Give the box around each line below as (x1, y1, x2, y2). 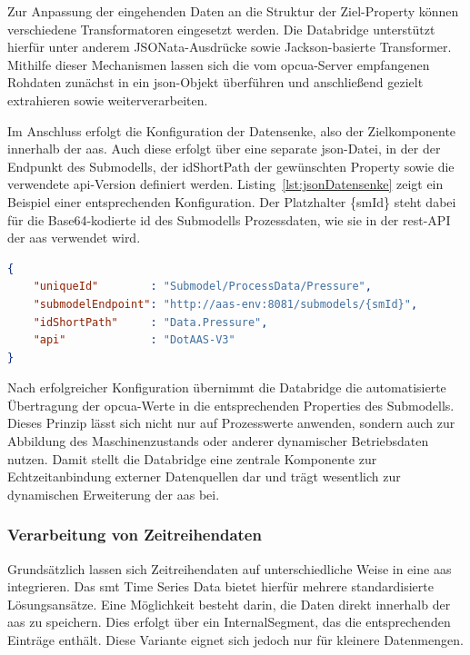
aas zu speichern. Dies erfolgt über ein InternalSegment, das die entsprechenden (7, 612, 451, 631)
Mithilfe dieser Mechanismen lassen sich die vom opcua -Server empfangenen (7, 55, 430, 74)
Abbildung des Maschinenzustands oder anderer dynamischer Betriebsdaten (7, 432, 429, 451)
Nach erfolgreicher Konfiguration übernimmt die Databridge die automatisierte (7, 378, 446, 397)
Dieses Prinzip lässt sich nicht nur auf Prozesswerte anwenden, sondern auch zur (7, 413, 455, 432)
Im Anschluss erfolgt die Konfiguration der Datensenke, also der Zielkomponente (7, 121, 456, 140)
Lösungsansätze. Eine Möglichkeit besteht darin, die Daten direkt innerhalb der (7, 594, 451, 613)
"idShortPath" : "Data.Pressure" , (33, 315, 268, 329)
